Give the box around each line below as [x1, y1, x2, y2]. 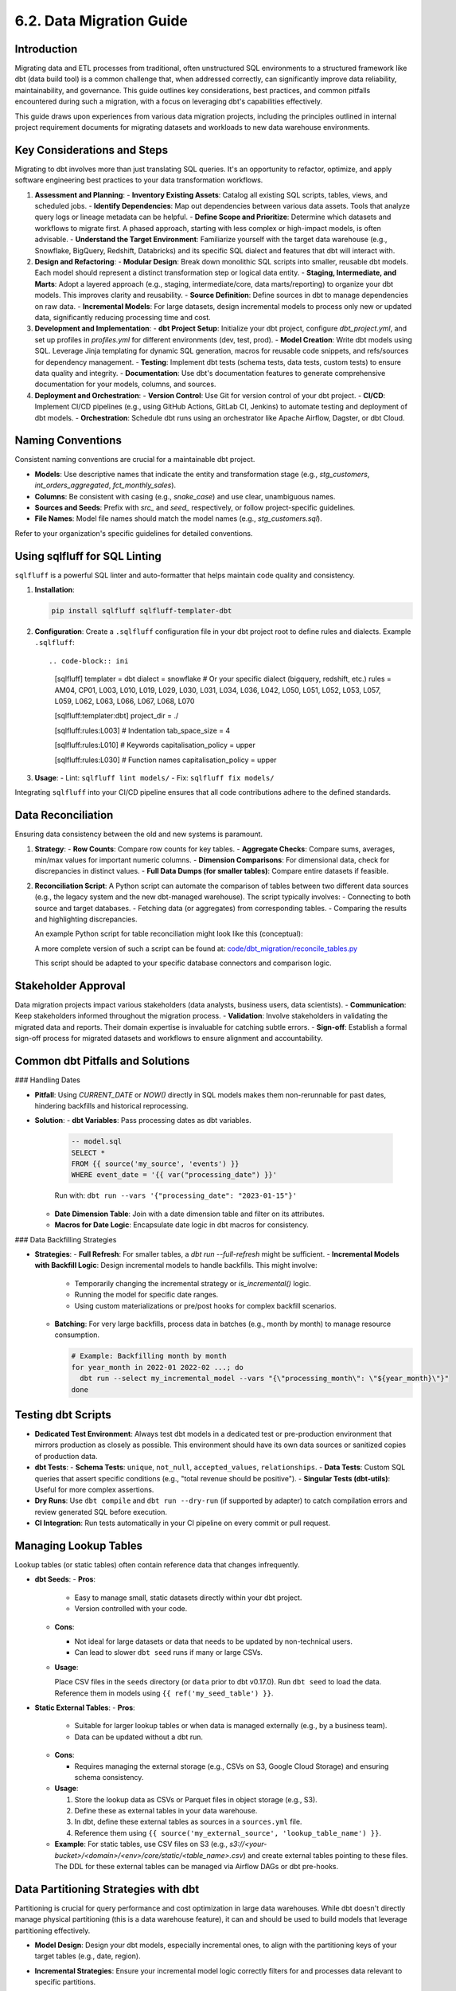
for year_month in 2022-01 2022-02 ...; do [71, 1363, 244, 1371]
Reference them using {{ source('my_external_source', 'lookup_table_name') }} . [74, 1828, 382, 1837]
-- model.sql [71, 1137, 123, 1146]
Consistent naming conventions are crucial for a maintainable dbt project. [14, 455, 255, 464]
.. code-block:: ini [49, 656, 129, 665]
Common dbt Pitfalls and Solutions [14, 1054, 190, 1068]
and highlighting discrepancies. [34, 914, 138, 924]
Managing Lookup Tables [14, 1539, 143, 1552]
